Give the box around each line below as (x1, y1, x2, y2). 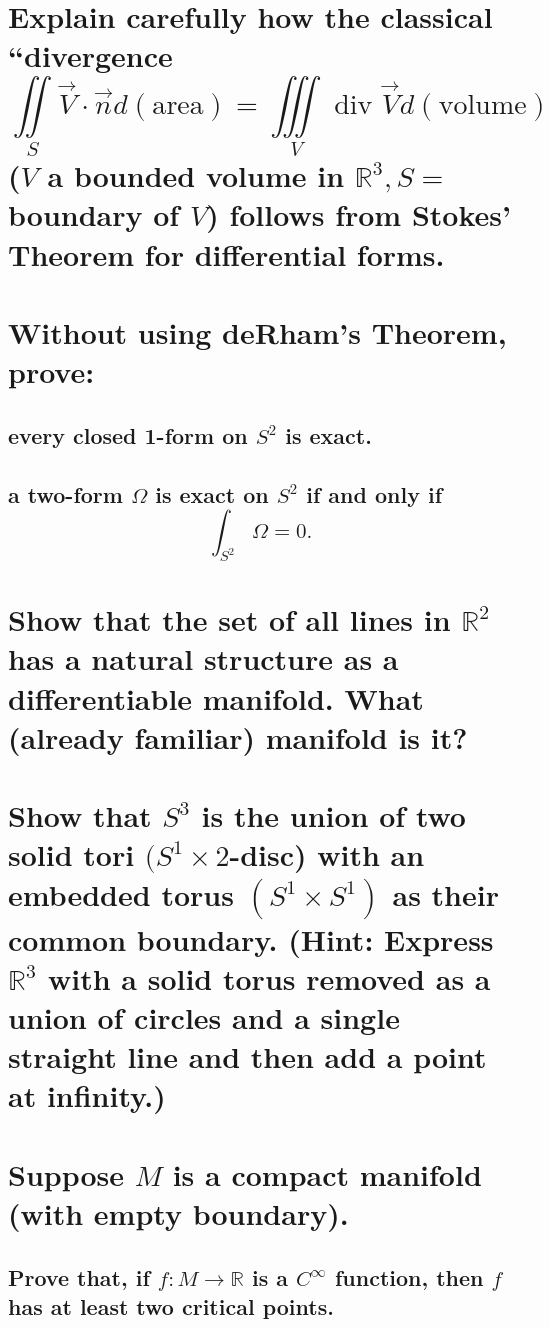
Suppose (8, 1153, 125, 1194)
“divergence (8, 35, 173, 76)
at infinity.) (8, 1075, 166, 1116)
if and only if (306, 478, 443, 509)
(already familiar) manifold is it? (8, 716, 468, 757)
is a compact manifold (172, 1153, 482, 1194)
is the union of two (201, 795, 466, 836)
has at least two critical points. (8, 1290, 334, 1321)
